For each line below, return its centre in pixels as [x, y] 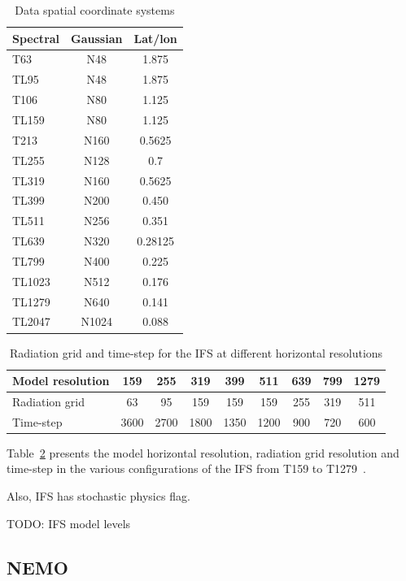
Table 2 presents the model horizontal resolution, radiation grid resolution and [203, 452]
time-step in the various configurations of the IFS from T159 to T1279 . [186, 468]
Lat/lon [155, 38]
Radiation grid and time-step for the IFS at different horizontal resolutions [196, 352]
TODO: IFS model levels [69, 523]
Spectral [36, 38]
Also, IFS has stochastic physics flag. [98, 496]
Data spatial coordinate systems [95, 10]
